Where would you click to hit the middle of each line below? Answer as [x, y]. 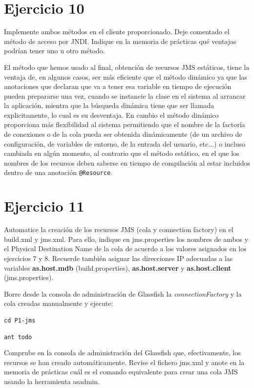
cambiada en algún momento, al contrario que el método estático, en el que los [122, 153]
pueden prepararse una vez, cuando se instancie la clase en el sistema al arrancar [125, 96]
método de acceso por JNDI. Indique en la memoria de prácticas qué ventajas [120, 41]
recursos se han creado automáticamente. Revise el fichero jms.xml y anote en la [124, 362]
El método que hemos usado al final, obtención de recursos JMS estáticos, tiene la [127, 67]
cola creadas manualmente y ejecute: [59, 303]
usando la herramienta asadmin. [52, 381]
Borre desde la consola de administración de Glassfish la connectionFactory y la [123, 293]
